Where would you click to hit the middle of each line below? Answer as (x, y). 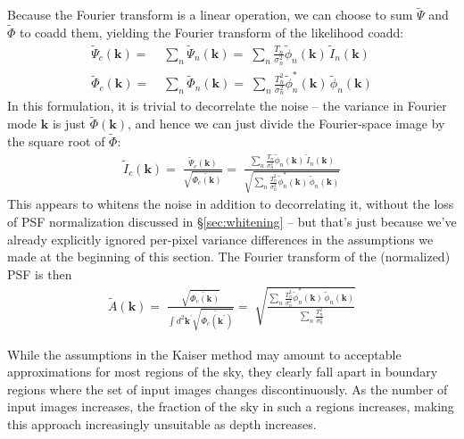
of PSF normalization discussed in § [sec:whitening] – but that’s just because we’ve (232, 222)
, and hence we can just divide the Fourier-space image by (286, 124)
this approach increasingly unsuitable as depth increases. (162, 424)
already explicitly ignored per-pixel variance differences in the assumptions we (220, 239)
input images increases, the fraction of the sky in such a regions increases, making (231, 406)
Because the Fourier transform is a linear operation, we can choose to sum (210, 15)
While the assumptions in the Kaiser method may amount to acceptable (204, 354)
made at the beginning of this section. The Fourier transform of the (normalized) (229, 257)
